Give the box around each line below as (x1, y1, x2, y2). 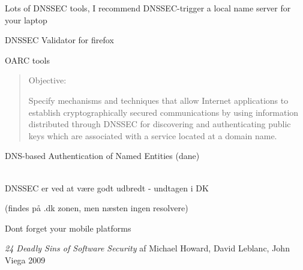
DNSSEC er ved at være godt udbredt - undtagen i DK (5, 181, 209, 194)
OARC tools (5, 53, 50, 66)
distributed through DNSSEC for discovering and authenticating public (28, 118, 291, 130)
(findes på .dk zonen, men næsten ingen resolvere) (5, 202, 188, 214)
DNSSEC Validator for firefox (5, 34, 114, 46)
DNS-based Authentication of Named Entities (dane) (5, 149, 200, 162)
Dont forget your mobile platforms (5, 221, 131, 234)
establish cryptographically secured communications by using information (28, 106, 299, 118)
